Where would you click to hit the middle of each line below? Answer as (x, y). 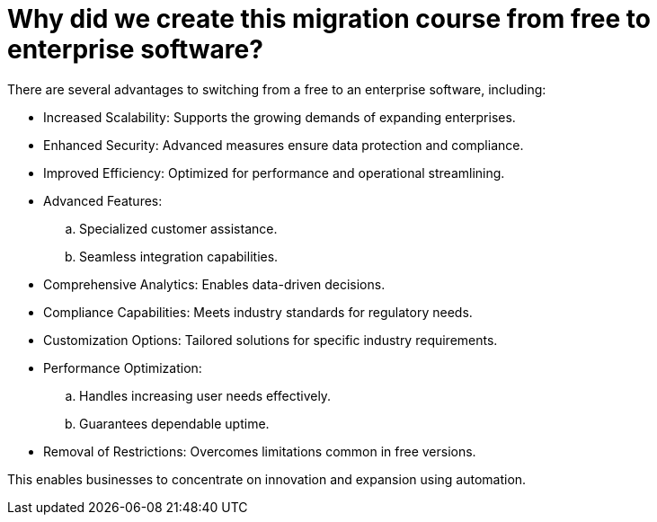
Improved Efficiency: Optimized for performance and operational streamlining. (274, 173)
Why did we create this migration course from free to (329, 19)
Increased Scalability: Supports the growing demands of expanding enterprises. (280, 117)
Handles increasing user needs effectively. (205, 395)
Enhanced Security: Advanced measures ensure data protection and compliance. (284, 145)
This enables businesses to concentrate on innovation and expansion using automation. (267, 479)
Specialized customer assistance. (178, 228)
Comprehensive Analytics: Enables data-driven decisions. (214, 284)
